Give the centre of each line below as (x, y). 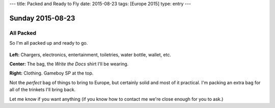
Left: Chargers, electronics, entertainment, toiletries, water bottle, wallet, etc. (90, 55)
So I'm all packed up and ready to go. (49, 43)
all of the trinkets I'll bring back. (43, 90)
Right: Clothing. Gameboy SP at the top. (51, 73)
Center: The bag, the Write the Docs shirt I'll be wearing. (69, 64)
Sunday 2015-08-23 (42, 18)
